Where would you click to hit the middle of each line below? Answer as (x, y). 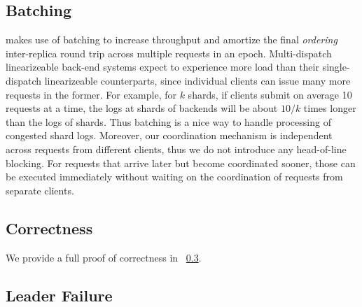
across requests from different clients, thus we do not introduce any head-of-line (176, 149)
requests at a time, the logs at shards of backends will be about (142, 108)
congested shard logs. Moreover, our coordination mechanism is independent (169, 135)
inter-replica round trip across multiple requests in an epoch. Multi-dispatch (169, 53)
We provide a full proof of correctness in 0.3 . (104, 257)
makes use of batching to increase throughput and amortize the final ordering (172, 40)
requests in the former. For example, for (91, 94)
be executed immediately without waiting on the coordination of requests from (174, 177)
